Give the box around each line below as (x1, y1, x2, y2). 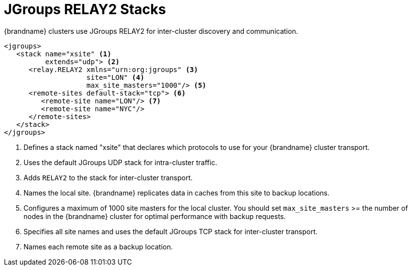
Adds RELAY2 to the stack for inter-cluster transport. (24, 173, 193, 182)
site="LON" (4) (86, 73, 145, 81)
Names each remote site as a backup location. (24, 242, 173, 251)
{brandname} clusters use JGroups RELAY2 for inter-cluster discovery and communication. (4, 26, 298, 35)
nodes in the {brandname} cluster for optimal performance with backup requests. (24, 212, 286, 221)
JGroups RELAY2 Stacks (4, 1, 166, 18)
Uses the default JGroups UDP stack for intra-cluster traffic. (24, 158, 218, 167)
